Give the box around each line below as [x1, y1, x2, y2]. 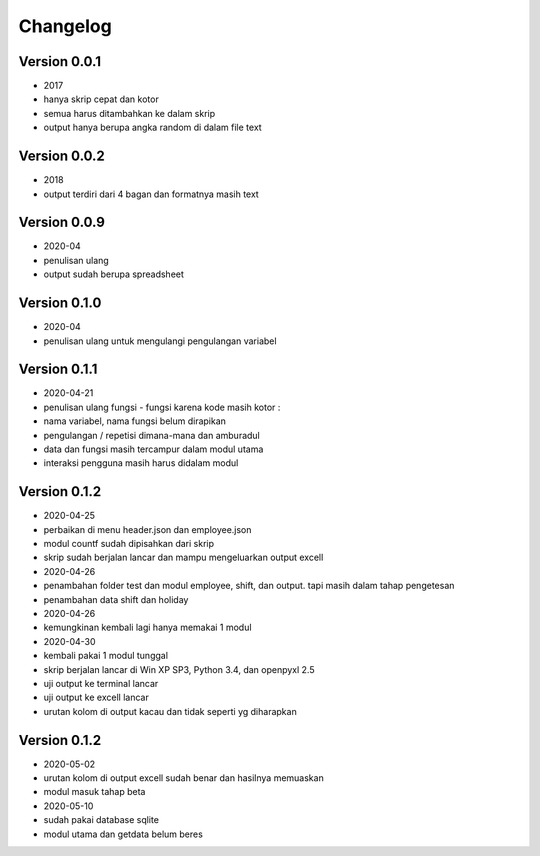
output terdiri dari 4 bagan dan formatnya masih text [43, 188, 259, 200]
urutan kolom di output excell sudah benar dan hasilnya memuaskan [43, 772, 324, 784]
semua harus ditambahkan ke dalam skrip [43, 107, 216, 119]
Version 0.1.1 [18, 361, 98, 378]
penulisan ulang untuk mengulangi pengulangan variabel [43, 335, 277, 347]
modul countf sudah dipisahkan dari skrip [43, 538, 215, 550]
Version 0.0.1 [18, 53, 102, 70]
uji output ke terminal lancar [43, 677, 159, 689]
